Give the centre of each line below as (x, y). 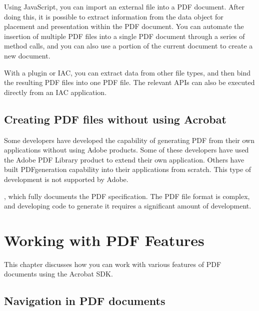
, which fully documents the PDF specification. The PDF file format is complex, (127, 196)
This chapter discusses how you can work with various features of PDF (113, 264)
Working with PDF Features (104, 240)
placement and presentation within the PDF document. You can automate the (124, 26)
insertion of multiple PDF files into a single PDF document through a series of (124, 36)
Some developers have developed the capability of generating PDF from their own (129, 140)
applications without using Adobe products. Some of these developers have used (126, 150)
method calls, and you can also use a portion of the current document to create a (128, 46)
